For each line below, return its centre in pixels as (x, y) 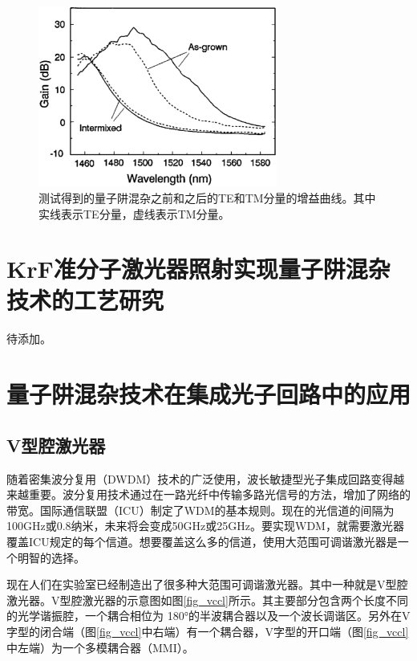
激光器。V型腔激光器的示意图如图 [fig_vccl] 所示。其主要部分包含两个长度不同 (207, 600)
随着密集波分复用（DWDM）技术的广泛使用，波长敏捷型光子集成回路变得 (200, 478)
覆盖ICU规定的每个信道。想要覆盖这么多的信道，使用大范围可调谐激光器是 (202, 541)
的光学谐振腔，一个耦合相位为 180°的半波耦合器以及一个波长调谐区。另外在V (208, 616)
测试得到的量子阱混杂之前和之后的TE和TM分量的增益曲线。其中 (207, 197)
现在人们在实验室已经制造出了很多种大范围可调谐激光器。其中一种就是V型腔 (207, 584)
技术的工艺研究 (85, 300)
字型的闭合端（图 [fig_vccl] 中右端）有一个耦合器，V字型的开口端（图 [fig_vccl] (208, 631)
